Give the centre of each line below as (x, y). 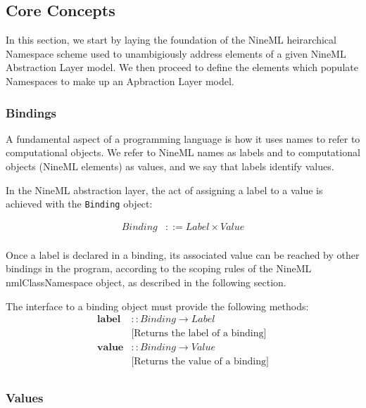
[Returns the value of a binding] (200, 362)
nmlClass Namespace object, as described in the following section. (146, 282)
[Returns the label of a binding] (199, 334)
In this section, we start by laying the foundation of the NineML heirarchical (171, 40)
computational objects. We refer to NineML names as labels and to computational (183, 152)
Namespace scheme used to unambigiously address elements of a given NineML (176, 53)
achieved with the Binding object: (79, 204)
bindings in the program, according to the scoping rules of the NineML (159, 268)
